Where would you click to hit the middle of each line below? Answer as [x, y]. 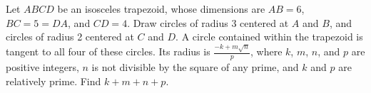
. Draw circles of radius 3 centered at [208, 22]
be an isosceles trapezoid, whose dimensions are [161, 9]
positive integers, [42, 67]
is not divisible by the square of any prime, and [195, 67]
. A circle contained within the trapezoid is [269, 37]
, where [266, 51]
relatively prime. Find [54, 81]
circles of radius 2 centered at [70, 37]
